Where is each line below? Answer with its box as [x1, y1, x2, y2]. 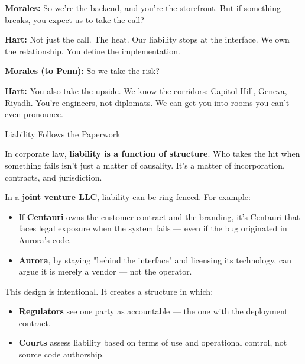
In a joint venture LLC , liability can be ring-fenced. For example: [5, 191, 251, 203]
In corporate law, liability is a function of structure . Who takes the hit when [5, 147, 300, 160]
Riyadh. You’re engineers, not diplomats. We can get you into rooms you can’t [5, 96, 290, 108]
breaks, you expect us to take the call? [5, 13, 144, 25]
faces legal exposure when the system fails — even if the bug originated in [18, 222, 287, 234]
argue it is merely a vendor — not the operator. [18, 265, 192, 278]
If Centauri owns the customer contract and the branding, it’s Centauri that [18, 210, 300, 223]
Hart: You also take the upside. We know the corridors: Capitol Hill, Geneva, [5, 84, 287, 96]
